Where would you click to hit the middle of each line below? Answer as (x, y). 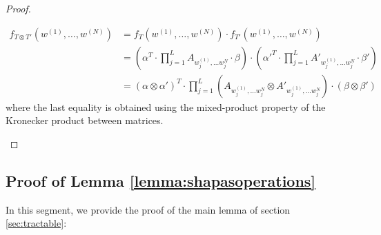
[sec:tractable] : (36, 223)
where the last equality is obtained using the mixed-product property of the (166, 106)
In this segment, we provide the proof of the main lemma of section (148, 209)
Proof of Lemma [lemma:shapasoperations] (161, 180)
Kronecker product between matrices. (85, 120)
